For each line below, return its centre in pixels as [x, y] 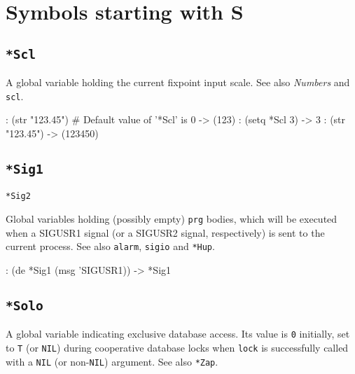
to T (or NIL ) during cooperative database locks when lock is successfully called [177, 347]
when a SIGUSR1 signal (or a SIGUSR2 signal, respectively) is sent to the [165, 232]
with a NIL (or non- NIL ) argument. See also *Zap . [112, 361]
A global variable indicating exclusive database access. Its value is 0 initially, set [178, 334]
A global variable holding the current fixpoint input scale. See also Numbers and [178, 82]
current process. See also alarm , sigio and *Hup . [110, 246]
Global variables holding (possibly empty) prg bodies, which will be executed [172, 219]
